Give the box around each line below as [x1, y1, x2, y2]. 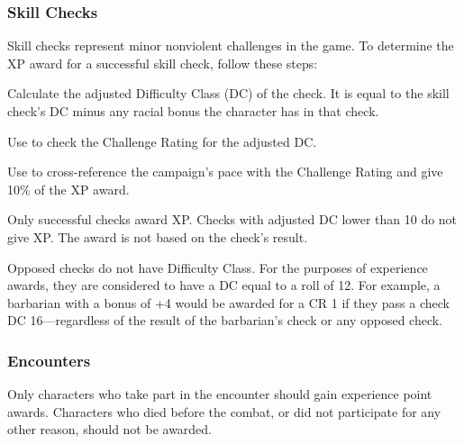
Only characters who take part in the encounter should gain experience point [7, 385, 432, 403]
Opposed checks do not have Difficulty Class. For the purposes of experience [7, 258, 428, 276]
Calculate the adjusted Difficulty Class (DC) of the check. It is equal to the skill [7, 84, 450, 103]
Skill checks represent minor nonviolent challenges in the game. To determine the [7, 36, 454, 55]
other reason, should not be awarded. [7, 420, 213, 439]
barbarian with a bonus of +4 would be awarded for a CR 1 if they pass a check [7, 293, 450, 312]
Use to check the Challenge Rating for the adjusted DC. [7, 131, 317, 150]
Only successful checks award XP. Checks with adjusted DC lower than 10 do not [7, 210, 458, 229]
